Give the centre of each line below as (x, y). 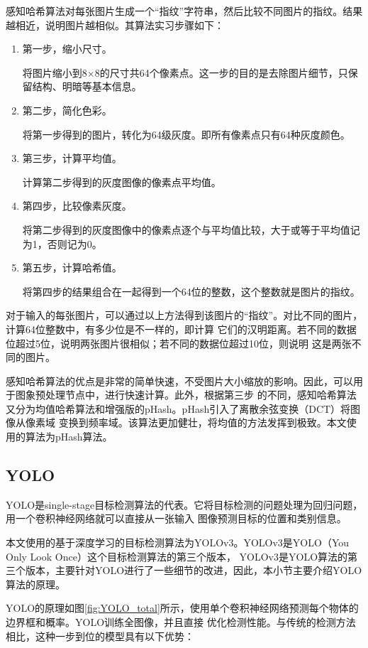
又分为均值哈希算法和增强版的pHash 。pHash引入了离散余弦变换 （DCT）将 (178, 408)
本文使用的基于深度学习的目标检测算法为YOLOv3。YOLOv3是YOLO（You (178, 542)
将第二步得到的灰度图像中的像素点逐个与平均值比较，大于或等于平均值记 (191, 229)
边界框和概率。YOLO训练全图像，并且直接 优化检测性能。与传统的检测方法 (181, 622)
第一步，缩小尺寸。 (67, 49)
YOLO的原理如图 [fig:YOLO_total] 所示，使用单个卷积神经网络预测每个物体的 (182, 608)
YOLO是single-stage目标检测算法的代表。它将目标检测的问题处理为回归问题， (184, 504)
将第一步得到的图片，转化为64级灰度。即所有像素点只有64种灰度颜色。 (186, 134)
